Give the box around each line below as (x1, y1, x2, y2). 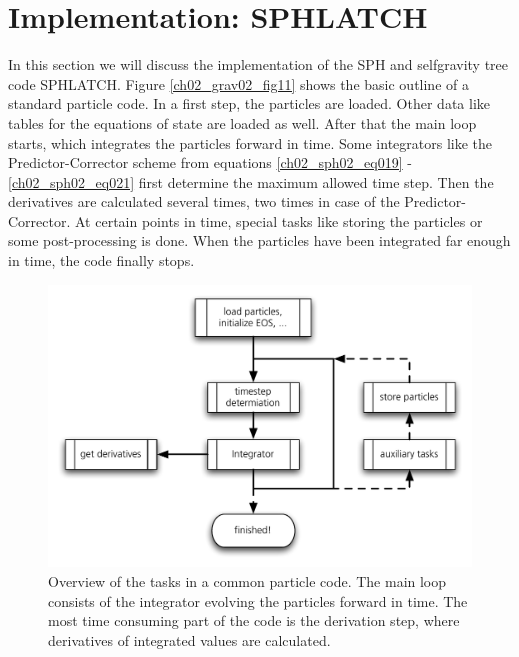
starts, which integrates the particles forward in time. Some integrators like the (8, 132, 493, 153)
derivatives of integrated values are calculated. (48, 629, 331, 650)
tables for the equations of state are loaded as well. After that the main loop (8, 112, 477, 133)
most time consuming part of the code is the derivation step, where (48, 610, 460, 631)
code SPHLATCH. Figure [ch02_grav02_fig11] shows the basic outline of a (8, 73, 469, 94)
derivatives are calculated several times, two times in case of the (8, 191, 400, 212)
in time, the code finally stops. (8, 250, 195, 271)
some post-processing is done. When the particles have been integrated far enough (8, 230, 511, 251)
